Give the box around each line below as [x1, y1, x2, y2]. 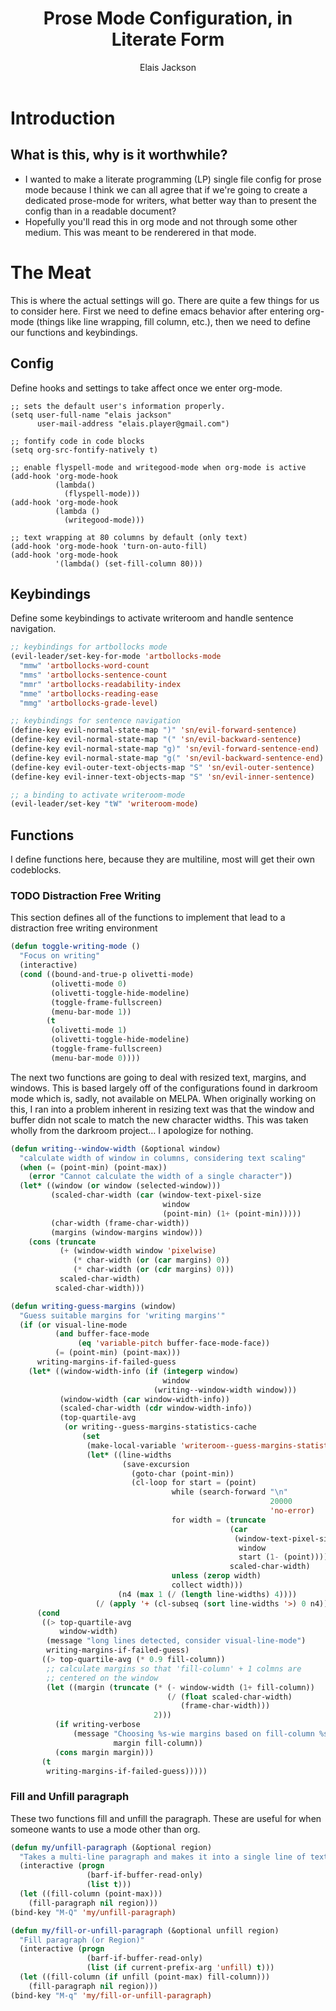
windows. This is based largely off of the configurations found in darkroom [10, 1082, 318, 1094]
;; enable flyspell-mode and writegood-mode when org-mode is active [10, 462, 307, 472]
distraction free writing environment [10, 922, 158, 934]
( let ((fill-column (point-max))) [19, 1889, 163, 1899]
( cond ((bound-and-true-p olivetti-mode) [19, 970, 195, 980]
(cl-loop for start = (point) [131, 1478, 257, 1488]
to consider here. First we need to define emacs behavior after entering [10, 305, 305, 317]
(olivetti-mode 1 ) [50, 1025, 128, 1036]
